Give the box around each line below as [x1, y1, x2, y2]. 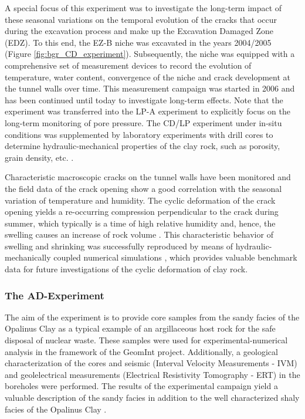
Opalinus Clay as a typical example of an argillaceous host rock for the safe [5, 322, 276, 334]
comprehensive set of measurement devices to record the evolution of [5, 59, 252, 71]
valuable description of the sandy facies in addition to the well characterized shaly [5, 391, 300, 404]
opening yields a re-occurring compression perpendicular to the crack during [5, 205, 279, 218]
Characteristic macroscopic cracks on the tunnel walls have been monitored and [5, 171, 291, 183]
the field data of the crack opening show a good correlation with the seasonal [5, 182, 282, 194]
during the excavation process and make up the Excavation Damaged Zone [5, 25, 273, 37]
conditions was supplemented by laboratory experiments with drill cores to [5, 128, 273, 140]
